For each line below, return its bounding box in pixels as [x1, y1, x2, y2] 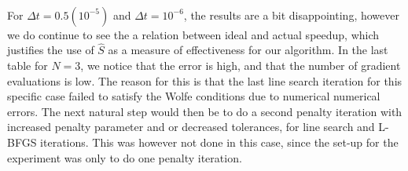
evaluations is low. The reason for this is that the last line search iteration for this [7, 72, 402, 89]
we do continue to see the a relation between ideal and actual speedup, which [7, 26, 380, 42]
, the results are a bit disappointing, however [183, 6, 399, 23]
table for [7, 57, 48, 73]
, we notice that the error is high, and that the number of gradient [80, 57, 401, 73]
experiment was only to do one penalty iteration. [7, 149, 242, 166]
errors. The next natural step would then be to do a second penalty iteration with [7, 103, 402, 119]
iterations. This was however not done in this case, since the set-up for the [40, 133, 399, 150]
